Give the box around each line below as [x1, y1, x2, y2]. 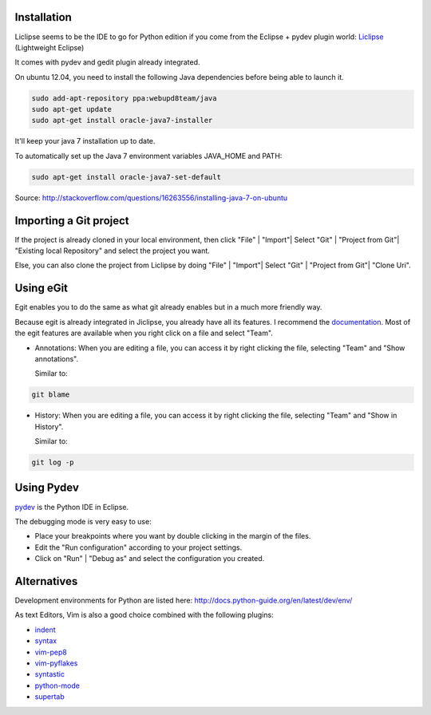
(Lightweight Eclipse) [14, 42, 85, 52]
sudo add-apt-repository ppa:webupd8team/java [31, 93, 217, 103]
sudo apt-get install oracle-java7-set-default [31, 172, 221, 181]
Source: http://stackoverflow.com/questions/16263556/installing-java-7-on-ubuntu [14, 192, 288, 203]
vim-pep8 [34, 647, 67, 657]
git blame [31, 390, 70, 399]
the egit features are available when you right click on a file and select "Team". [14, 328, 273, 338]
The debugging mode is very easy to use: [14, 516, 152, 526]
